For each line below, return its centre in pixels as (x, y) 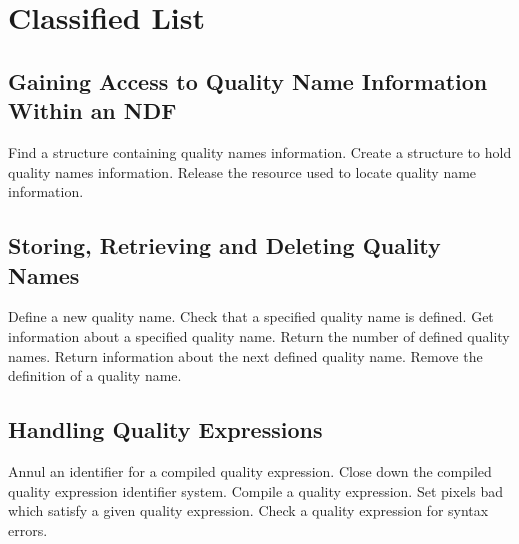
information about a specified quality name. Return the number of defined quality (259, 335)
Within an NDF (92, 110)
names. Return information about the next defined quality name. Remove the (245, 355)
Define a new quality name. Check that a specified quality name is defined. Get (251, 316)
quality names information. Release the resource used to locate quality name (242, 171)
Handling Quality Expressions (165, 429)
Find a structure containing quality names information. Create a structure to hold (260, 151)
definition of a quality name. (95, 375)
